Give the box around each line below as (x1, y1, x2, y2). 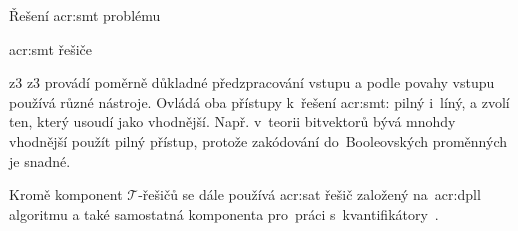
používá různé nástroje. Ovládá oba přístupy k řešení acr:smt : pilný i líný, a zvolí (9, 91, 510, 112)
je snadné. (9, 150, 71, 171)
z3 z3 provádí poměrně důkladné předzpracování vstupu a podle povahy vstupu (9, 72, 495, 93)
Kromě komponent (9, 184, 123, 205)
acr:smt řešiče (9, 38, 93, 59)
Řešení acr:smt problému (9, 5, 161, 25)
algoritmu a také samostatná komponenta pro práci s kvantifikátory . (9, 203, 439, 224)
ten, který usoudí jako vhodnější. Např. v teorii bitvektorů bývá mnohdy (9, 111, 456, 132)
